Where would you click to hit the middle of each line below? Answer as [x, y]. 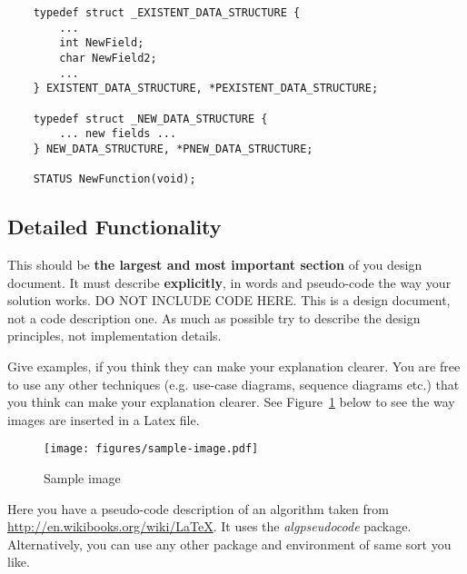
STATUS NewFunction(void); [114, 179]
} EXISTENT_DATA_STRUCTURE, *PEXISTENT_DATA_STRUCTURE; [206, 89]
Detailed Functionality [114, 227]
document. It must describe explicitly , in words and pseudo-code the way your [229, 282]
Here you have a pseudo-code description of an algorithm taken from [198, 508]
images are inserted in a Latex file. [104, 419]
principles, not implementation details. [114, 336]
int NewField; [102, 43]
